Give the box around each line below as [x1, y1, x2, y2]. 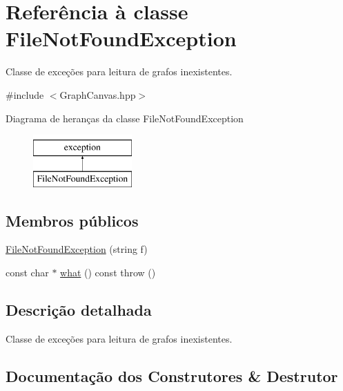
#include [6, 87, 44, 102]
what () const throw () [60, 265, 156, 280]
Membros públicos [6, 209, 139, 231]
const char [6, 265, 49, 280]
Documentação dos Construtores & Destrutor [6, 365, 338, 386]
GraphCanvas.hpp [59, 87, 136, 102]
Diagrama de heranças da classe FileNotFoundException [6, 111, 244, 125]
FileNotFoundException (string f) [6, 242, 148, 256]
